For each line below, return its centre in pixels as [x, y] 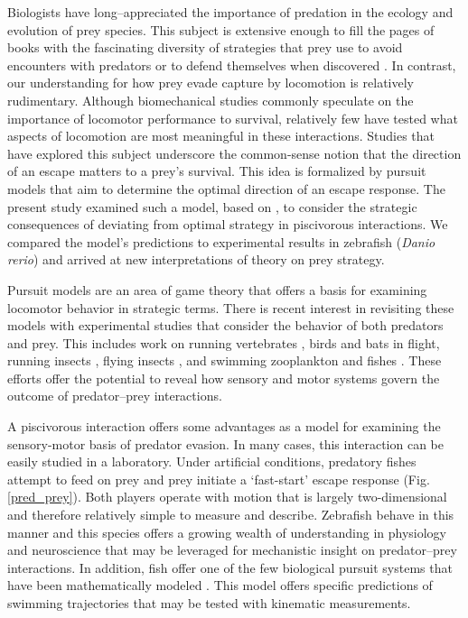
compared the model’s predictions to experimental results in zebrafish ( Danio [221, 241]
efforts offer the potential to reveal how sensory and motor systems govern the [224, 378]
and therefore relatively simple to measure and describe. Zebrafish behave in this [231, 515]
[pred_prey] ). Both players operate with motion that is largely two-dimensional [227, 497]
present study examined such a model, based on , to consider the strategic [212, 206]
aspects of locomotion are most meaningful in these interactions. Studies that [221, 136]
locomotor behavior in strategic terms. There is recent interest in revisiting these [231, 307]
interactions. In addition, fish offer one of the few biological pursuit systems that [230, 567]
